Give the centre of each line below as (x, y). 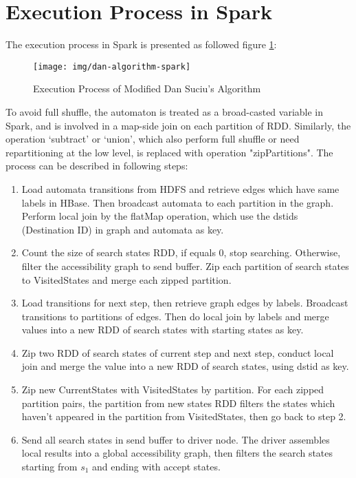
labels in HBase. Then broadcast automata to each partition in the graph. (178, 202)
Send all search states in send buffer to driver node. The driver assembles (176, 439)
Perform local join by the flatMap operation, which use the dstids (160, 216)
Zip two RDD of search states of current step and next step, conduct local (178, 352)
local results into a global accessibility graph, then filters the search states (177, 453)
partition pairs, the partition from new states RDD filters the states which (178, 403)
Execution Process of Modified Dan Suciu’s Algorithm (147, 89)
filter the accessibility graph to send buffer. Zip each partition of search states (185, 266)
